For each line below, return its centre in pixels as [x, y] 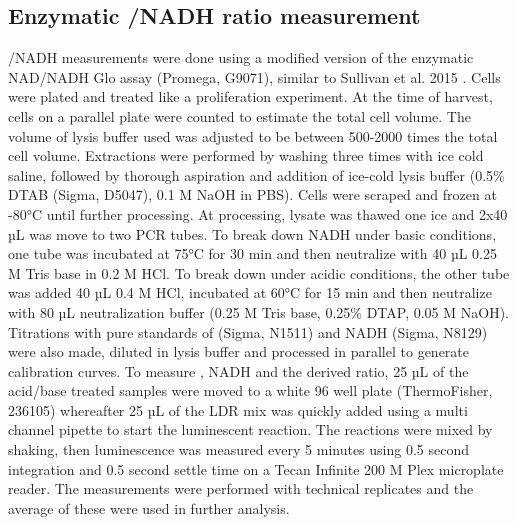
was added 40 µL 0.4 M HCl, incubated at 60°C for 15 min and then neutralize [250, 292]
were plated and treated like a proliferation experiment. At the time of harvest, [250, 96]
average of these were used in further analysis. [149, 507]
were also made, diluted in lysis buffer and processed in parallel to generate [239, 351]
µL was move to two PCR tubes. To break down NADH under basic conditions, [252, 233]
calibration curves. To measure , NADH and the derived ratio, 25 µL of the [238, 370]
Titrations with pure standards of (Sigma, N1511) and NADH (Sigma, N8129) [248, 331]
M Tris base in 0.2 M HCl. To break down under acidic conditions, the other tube [259, 272]
